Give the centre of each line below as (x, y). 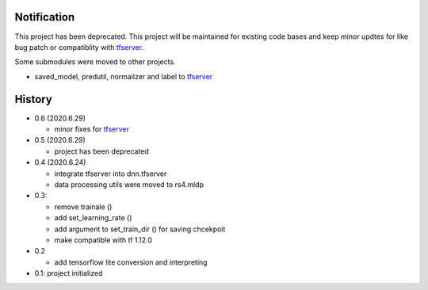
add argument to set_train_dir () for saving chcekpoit (140, 229)
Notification (45, 17)
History (34, 99)
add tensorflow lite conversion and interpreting (131, 262)
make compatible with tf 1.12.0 (103, 240)
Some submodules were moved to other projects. (95, 62)
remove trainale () (83, 207)
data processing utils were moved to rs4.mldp (129, 184)
